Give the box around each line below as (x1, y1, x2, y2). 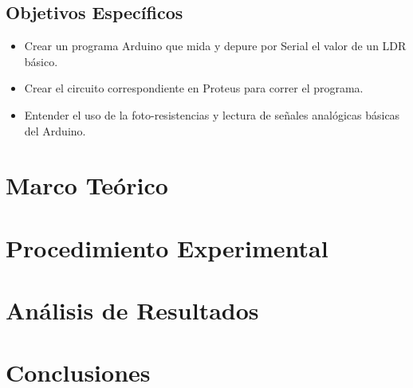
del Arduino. (24, 122, 86, 139)
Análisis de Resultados (6, 294, 259, 327)
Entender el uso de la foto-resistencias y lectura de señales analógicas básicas (24, 106, 400, 123)
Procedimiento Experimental (6, 231, 328, 264)
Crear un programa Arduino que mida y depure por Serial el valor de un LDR (24, 37, 407, 54)
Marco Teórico (6, 169, 168, 202)
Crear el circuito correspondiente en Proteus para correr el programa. (24, 80, 364, 96)
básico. (24, 53, 58, 69)
